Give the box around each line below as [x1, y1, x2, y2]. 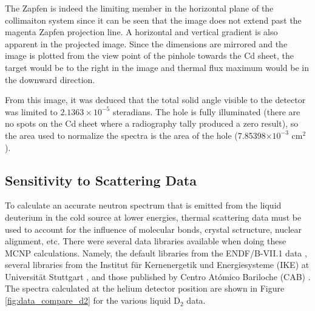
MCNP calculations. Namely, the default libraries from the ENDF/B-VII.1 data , [5, 246, 307, 259]
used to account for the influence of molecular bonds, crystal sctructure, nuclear [5, 222, 302, 235]
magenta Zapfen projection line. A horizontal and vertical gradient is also [5, 25, 278, 38]
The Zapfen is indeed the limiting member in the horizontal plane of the [5, 2, 274, 14]
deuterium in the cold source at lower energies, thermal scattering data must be [5, 210, 302, 223]
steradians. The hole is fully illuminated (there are [112, 105, 300, 118]
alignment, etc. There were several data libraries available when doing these [5, 235, 286, 247]
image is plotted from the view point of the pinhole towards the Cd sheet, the [5, 49, 294, 62]
